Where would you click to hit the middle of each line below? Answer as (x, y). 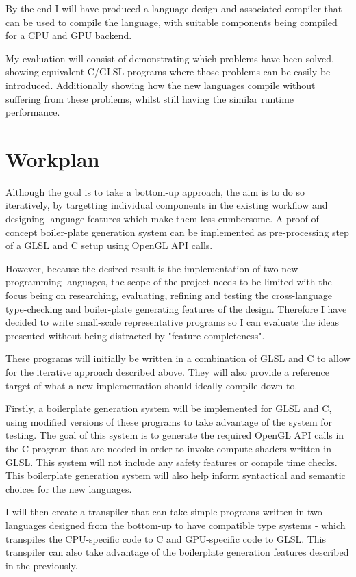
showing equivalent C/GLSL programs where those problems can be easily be (168, 72)
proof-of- (304, 219)
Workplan (53, 158)
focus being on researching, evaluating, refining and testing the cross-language (169, 295)
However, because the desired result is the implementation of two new (152, 268)
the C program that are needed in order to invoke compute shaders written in (169, 448)
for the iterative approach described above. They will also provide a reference (167, 372)
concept (22, 232)
